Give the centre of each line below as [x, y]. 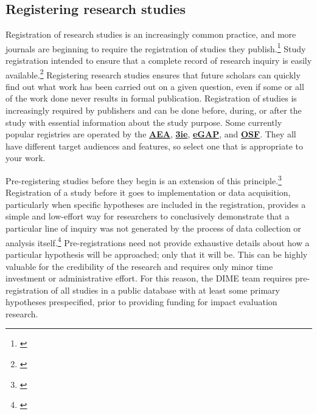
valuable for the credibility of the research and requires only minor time [139, 266]
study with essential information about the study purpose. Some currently [144, 122]
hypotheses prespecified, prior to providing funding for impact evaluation [141, 302]
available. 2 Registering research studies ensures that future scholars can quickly [153, 74]
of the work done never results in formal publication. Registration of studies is [151, 98]
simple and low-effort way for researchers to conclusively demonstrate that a [148, 216]
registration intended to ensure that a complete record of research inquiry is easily [159, 60]
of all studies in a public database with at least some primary [165, 290]
